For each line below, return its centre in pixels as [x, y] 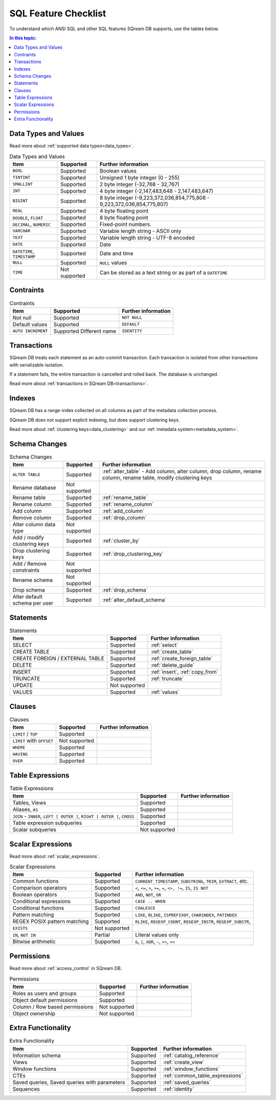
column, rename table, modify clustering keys [157, 478]
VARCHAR [21, 231]
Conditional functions [38, 908]
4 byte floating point [124, 211]
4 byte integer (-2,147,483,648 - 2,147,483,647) [157, 191]
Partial [102, 935]
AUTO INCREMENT [30, 331]
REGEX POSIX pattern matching [51, 921]
